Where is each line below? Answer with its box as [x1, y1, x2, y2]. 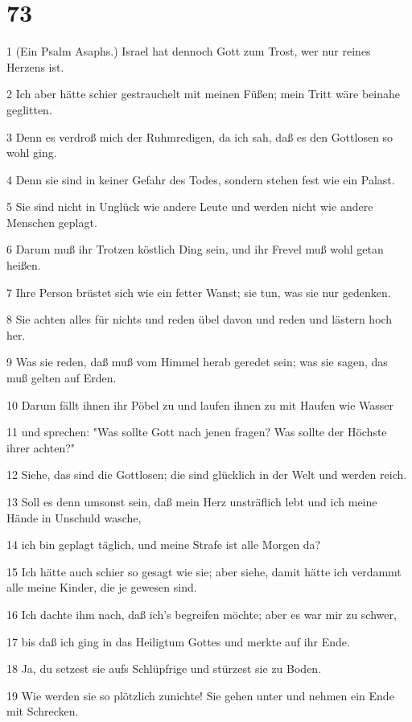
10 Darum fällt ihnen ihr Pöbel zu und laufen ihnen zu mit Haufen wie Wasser [6, 396, 393, 413]
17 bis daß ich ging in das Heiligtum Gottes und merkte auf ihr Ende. [6, 633, 350, 650]
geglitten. [6, 101, 52, 118]
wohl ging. [6, 144, 57, 161]
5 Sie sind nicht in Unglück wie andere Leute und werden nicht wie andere [6, 198, 373, 215]
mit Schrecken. [6, 703, 79, 720]
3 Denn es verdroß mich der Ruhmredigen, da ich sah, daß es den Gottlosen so [6, 128, 393, 145]
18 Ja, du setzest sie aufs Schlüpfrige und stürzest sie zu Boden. [6, 660, 322, 677]
